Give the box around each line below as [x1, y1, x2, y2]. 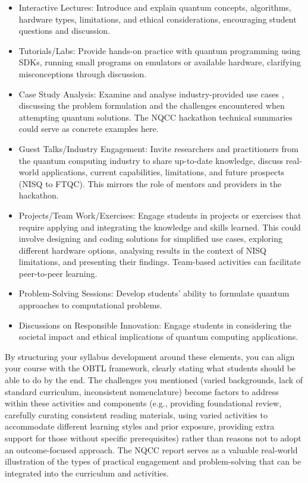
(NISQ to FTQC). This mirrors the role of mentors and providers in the [18, 177, 282, 190]
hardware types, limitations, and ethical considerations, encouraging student [18, 12, 297, 25]
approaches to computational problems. [18, 299, 162, 311]
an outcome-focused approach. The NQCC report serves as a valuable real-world [5, 443, 298, 456]
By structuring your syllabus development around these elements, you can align [5, 350, 295, 362]
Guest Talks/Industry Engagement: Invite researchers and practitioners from [18, 142, 298, 154]
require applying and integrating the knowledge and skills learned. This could [18, 220, 301, 233]
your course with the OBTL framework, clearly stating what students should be [5, 362, 296, 374]
